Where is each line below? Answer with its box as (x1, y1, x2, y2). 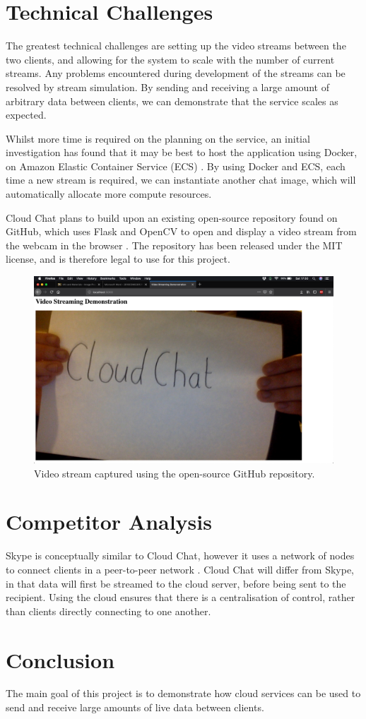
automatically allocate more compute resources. (6, 186, 212, 201)
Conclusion (6, 645, 115, 674)
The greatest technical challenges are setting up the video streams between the (6, 38, 346, 53)
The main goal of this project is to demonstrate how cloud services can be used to (6, 686, 361, 701)
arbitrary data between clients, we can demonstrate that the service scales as (6, 93, 338, 108)
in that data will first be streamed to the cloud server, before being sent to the (6, 576, 346, 590)
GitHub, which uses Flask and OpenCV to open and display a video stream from (6, 224, 357, 239)
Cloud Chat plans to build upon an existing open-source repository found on (6, 210, 338, 225)
